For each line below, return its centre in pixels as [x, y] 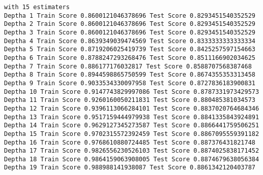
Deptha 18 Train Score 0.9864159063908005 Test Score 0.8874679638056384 [132, 159]
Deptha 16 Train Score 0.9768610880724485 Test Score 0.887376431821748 [130, 142]
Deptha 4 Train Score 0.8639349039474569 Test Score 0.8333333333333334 [130, 41]
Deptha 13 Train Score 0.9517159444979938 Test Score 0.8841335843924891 [132, 117]
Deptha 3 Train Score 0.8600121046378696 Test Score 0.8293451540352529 [130, 32]
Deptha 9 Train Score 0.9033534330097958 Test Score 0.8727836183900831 [130, 83]
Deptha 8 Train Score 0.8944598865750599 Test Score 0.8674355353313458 [130, 75]
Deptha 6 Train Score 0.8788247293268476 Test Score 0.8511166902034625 [130, 58]
